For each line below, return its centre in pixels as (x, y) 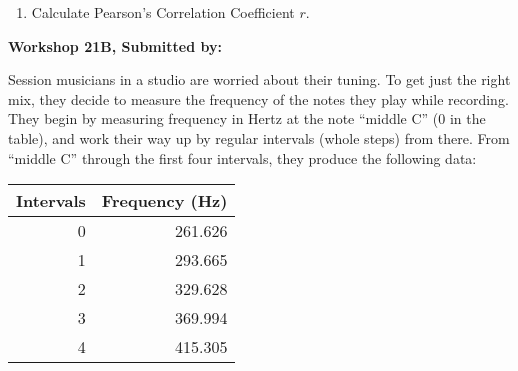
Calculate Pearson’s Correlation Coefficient (163, 12)
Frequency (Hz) (164, 201)
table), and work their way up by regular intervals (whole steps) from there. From (259, 137)
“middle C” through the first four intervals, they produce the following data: (242, 157)
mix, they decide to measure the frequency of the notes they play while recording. (258, 98)
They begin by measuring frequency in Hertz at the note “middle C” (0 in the (247, 118)
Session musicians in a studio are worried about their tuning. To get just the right (259, 79)
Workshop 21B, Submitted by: (115, 45)
